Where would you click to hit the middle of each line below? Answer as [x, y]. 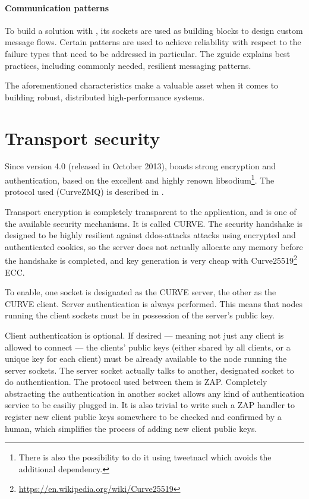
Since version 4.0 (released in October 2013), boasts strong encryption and [140, 166]
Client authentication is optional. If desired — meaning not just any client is [144, 335]
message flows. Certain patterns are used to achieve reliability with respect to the [153, 42]
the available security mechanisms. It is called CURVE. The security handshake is [154, 223]
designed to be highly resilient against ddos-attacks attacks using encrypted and [150, 235]
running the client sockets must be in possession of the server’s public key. [140, 315]
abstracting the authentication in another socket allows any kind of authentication [154, 393]
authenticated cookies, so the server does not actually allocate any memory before [154, 246]
